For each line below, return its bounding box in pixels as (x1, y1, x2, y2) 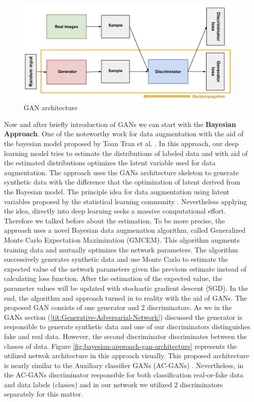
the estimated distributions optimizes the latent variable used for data (4, 157, 216, 168)
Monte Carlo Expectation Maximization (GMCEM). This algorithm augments (4, 234, 240, 245)
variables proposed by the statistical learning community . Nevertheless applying (4, 196, 247, 206)
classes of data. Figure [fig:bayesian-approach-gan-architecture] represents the (4, 340, 237, 351)
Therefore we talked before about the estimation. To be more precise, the (4, 215, 225, 225)
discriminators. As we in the (147, 302, 232, 312)
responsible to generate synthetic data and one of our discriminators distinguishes (4, 321, 251, 332)
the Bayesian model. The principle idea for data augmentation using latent (4, 186, 229, 197)
